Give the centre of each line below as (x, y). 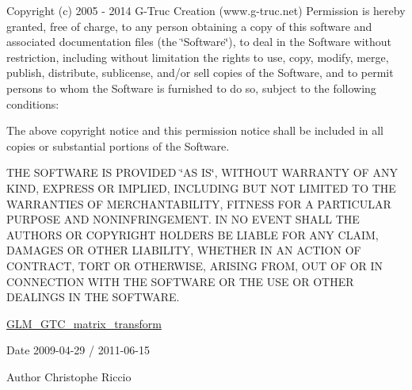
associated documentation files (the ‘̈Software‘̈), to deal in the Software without (199, 42)
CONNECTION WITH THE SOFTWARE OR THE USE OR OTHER (180, 281)
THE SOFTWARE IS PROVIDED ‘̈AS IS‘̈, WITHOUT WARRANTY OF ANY (202, 172)
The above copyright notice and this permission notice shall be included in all (195, 130)
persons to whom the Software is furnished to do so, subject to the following (191, 88)
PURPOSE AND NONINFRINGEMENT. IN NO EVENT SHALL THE (183, 219)
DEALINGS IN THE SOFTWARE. (93, 297)
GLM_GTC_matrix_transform (84, 323)
